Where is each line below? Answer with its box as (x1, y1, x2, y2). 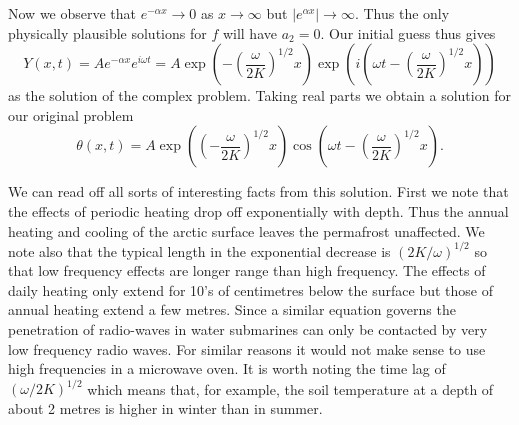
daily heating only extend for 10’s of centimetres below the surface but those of (8, 279, 493, 300)
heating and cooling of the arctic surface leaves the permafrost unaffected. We (8, 220, 485, 241)
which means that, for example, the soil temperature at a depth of (87, 378, 494, 399)
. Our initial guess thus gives (320, 22, 496, 43)
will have (222, 22, 277, 43)
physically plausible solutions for (8, 22, 207, 43)
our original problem (8, 104, 134, 125)
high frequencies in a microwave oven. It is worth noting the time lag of (8, 358, 446, 379)
